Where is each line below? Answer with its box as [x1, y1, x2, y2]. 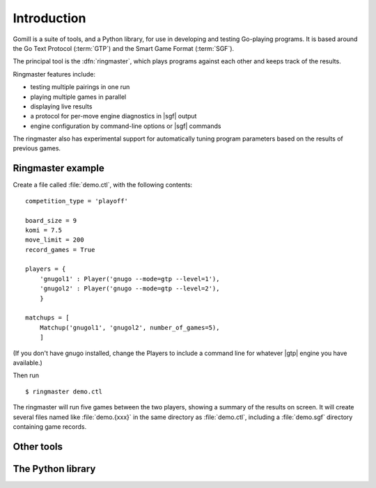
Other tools [13, 441, 63, 452]
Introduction [13, 10, 86, 26]
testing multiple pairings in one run [30, 83, 130, 91]
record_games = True [25, 246, 95, 253]
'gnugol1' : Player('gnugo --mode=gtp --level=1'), [39, 275, 220, 283]
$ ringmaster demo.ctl [25, 387, 103, 395]
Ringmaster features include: [13, 70, 95, 78]
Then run [13, 371, 40, 379]
